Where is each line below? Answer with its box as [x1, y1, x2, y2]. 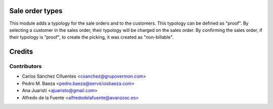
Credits [9, 47, 33, 56]
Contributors [9, 63, 42, 70]
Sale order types [9, 7, 63, 15]
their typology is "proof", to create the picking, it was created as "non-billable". [9, 34, 174, 40]
